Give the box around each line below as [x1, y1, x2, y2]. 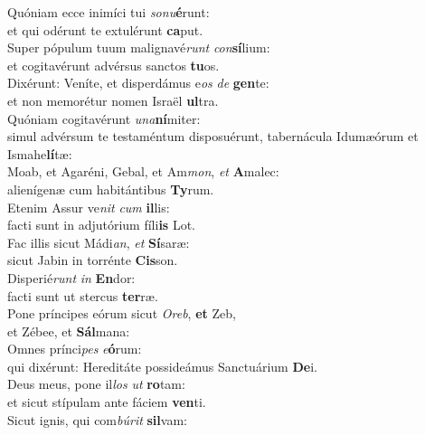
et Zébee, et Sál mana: [7, 321, 130, 340]
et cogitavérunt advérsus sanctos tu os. [7, 55, 220, 74]
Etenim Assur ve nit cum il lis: [7, 197, 170, 216]
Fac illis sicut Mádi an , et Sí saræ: [7, 232, 190, 251]
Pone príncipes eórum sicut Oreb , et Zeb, [7, 304, 236, 323]
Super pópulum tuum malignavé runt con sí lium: [7, 38, 270, 57]
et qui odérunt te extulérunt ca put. [7, 20, 203, 39]
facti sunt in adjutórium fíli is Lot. [7, 215, 195, 234]
